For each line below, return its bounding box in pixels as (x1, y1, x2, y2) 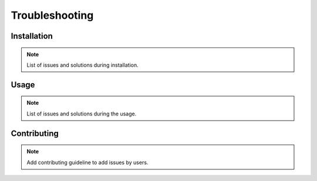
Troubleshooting (11, 9, 94, 22)
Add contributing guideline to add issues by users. (26, 159, 149, 166)
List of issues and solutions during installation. (26, 62, 139, 69)
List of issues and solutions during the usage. (26, 110, 137, 117)
